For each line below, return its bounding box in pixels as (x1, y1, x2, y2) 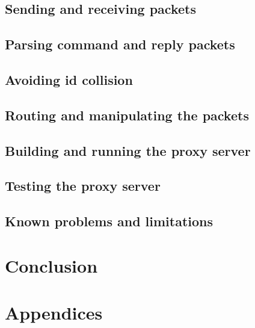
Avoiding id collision (5, 70, 133, 88)
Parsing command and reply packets (5, 35, 235, 54)
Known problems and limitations (5, 212, 214, 231)
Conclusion (5, 253, 98, 277)
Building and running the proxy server (5, 141, 251, 159)
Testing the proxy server (5, 176, 161, 195)
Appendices (5, 300, 103, 325)
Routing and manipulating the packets (5, 105, 249, 124)
